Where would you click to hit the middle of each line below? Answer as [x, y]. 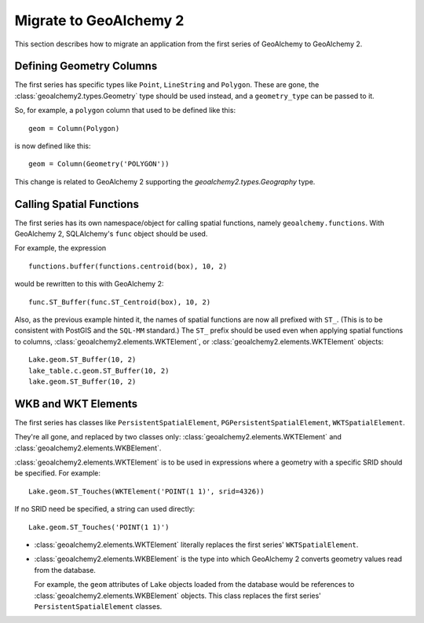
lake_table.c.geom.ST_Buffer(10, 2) [99, 370]
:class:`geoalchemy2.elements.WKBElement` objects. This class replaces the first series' [178, 596]
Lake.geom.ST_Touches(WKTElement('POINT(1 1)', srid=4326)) [146, 491]
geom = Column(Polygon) [74, 128]
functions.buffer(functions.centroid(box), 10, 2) [128, 266]
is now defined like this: [53, 146]
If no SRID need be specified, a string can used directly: [105, 509]
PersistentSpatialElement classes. [98, 606]
